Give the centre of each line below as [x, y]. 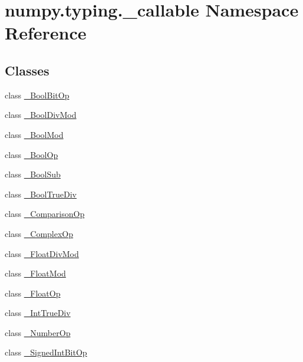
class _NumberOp [38, 332]
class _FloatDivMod [42, 253]
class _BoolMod [34, 134]
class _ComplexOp [39, 233]
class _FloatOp [33, 293]
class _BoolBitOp [37, 95]
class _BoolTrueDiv [41, 194]
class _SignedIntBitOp [46, 352]
